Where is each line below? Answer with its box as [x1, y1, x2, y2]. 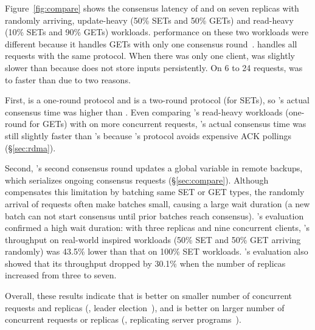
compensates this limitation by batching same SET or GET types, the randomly [5, 185, 305, 198]
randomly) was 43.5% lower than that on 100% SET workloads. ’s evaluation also [5, 245, 308, 258]
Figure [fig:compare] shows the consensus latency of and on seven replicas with [5, 2, 299, 14]
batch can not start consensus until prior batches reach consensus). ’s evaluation [5, 209, 304, 222]
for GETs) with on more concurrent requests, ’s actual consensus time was [29, 117, 306, 130]
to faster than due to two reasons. [5, 73, 131, 86]
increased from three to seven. [5, 269, 117, 281]
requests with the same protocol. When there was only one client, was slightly [5, 49, 295, 62]
